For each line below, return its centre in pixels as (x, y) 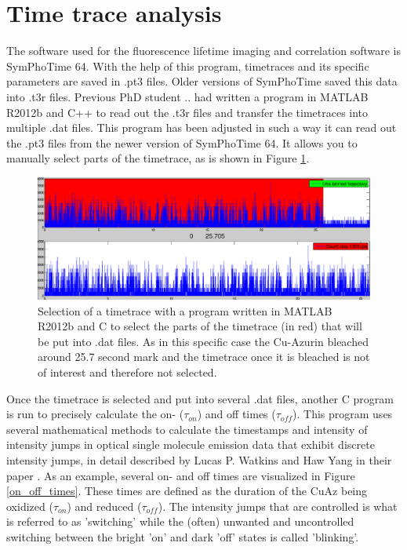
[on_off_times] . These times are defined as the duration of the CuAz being (187, 491)
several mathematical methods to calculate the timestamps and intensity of (187, 429)
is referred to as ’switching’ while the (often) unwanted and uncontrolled (180, 521)
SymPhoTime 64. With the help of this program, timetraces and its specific (188, 66)
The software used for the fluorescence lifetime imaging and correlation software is (204, 51)
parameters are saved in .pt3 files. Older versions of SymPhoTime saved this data (202, 81)
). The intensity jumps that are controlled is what (278, 506)
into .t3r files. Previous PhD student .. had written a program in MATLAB (187, 96)
